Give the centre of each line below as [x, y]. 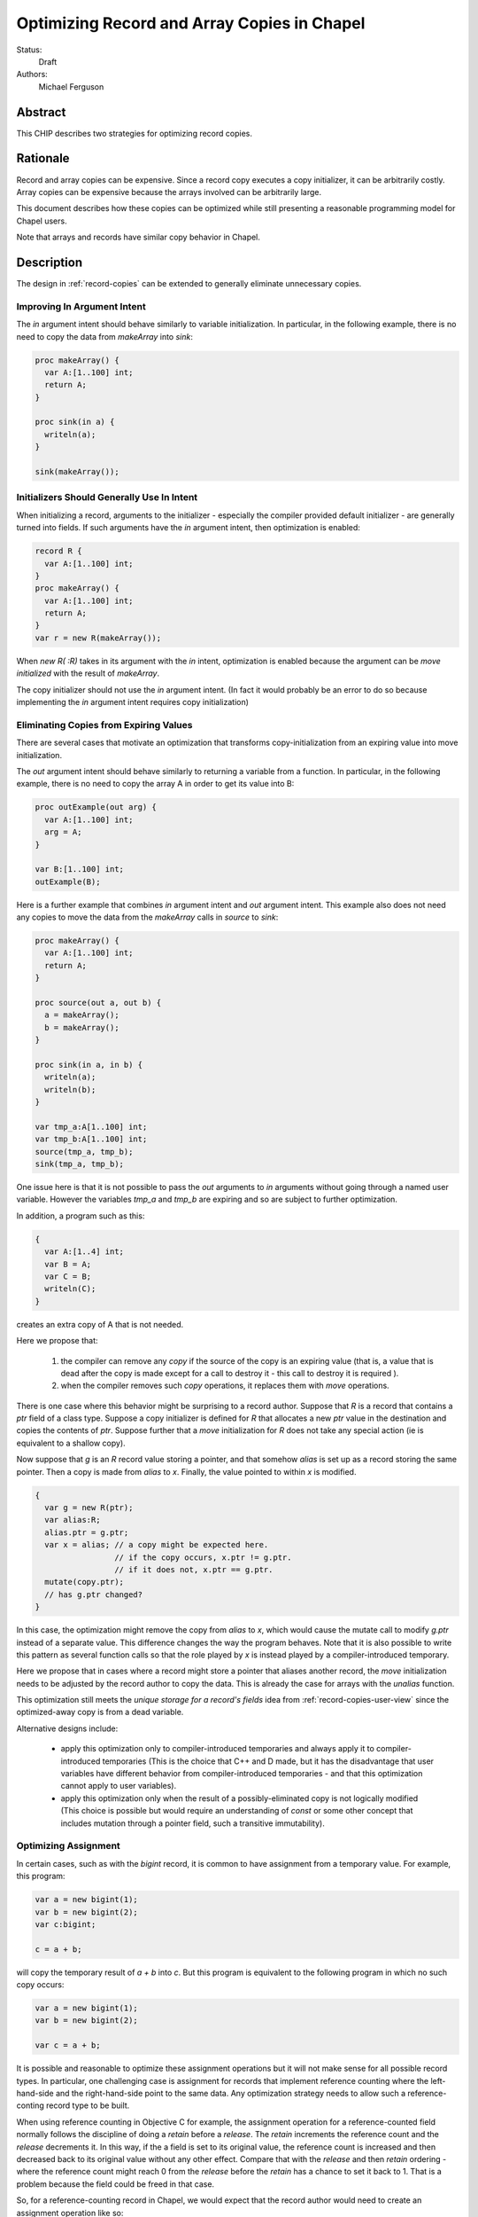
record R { [58, 551]
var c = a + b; [68, 2045]
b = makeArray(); [82, 1027]
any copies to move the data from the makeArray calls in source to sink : [147, 917]
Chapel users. [42, 221]
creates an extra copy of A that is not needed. [100, 1324]
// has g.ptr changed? [94, 1594]
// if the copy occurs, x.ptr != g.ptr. [203, 1557]
